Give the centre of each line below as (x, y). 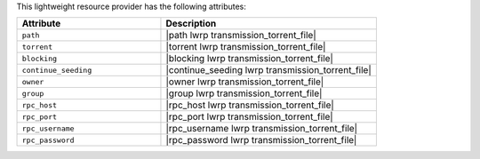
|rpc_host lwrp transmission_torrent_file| (250, 105)
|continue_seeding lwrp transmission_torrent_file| (269, 70)
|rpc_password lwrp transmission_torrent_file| (261, 140)
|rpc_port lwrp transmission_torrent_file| (249, 117)
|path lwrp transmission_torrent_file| (241, 36)
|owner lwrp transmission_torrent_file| (245, 82)
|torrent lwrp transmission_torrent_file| (246, 47)
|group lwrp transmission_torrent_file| (244, 93)
